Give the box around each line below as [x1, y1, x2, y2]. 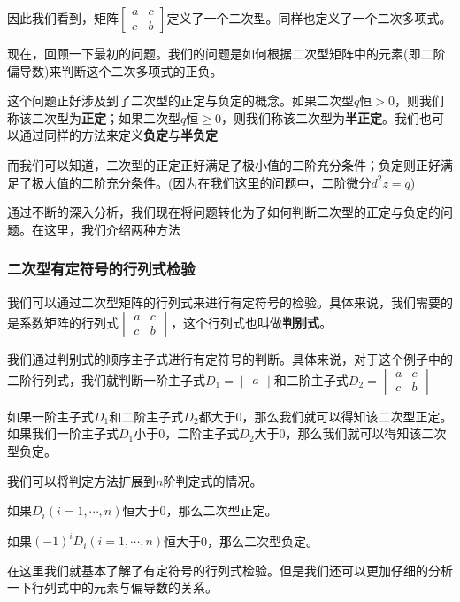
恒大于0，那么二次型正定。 [122, 501, 278, 520]
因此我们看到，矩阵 [7, 9, 119, 27]
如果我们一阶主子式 [7, 424, 119, 443]
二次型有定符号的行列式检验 [7, 258, 195, 280]
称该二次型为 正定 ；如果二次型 [7, 108, 180, 127]
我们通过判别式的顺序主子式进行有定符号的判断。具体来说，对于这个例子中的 [7, 350, 453, 368]
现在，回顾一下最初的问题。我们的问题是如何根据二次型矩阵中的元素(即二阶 [7, 44, 446, 62]
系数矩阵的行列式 [19, 313, 119, 332]
